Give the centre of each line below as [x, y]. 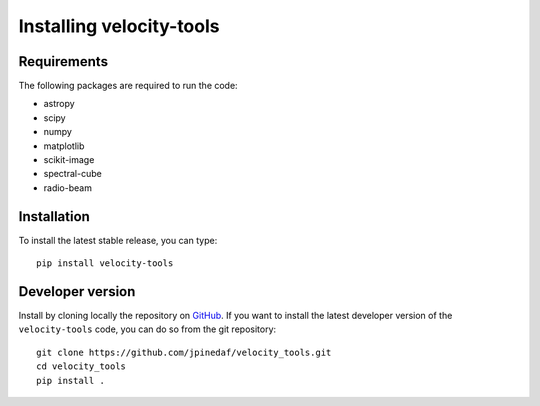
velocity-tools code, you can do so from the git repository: [147, 329]
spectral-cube [72, 174]
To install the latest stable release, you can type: [118, 240]
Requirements [63, 61]
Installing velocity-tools [119, 26]
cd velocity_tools [81, 366]
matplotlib [64, 146]
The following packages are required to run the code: [128, 86]
